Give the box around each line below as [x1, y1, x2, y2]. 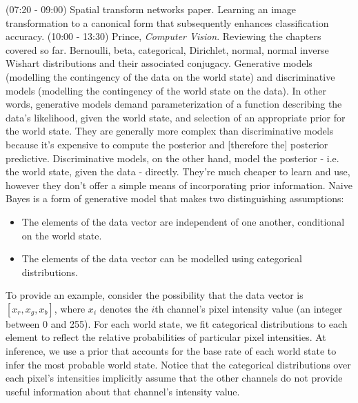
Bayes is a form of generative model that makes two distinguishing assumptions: [6, 191, 344, 206]
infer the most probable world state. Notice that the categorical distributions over [6, 357, 351, 371]
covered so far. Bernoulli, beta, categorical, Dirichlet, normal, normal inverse [6, 42, 329, 57]
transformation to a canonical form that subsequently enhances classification [6, 15, 329, 30]
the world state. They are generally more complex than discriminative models [6, 124, 334, 138]
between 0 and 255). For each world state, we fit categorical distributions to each [6, 316, 348, 331]
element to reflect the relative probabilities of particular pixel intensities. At [6, 330, 326, 344]
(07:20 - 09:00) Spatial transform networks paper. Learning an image [6, 2, 296, 16]
